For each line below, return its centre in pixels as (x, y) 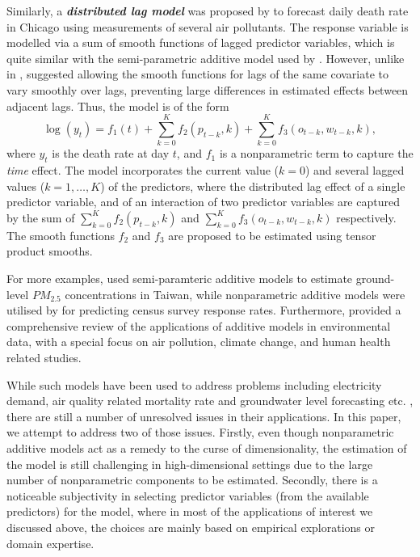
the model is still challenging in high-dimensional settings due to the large (190, 464)
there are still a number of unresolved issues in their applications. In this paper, (204, 416)
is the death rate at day (111, 153)
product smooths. (50, 251)
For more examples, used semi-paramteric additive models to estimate (180, 278)
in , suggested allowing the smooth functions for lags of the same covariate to (198, 74)
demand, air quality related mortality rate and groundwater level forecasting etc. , (210, 401)
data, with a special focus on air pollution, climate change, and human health (199, 342)
